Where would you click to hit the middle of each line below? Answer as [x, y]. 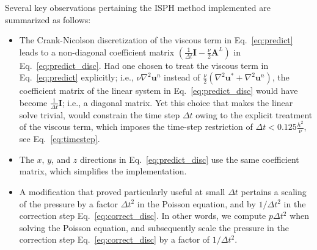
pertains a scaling [274, 192]
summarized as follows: [48, 19]
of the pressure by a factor [69, 203]
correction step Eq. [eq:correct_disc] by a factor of [115, 239]
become [33, 102]
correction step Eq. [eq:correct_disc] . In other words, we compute [143, 216]
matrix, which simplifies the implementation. [103, 171]
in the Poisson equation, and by [196, 203]
